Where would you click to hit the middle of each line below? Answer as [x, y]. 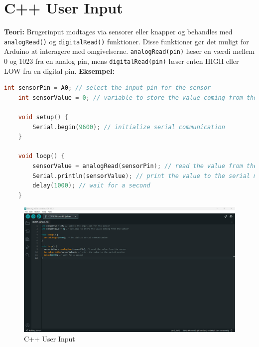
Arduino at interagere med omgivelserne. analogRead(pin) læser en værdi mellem [129, 51]
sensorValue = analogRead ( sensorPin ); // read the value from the [145, 166]
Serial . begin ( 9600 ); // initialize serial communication [129, 127]
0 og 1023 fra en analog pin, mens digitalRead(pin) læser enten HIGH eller [122, 61]
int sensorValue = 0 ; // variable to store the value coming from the [138, 97]
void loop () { [41, 156]
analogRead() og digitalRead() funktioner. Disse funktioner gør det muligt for [127, 41]
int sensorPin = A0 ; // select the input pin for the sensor [108, 88]
